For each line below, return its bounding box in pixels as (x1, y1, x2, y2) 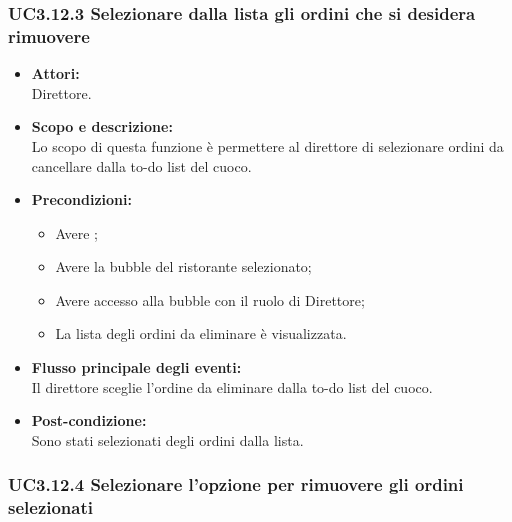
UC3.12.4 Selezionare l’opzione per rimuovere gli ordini (8, 472, 464, 497)
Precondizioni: (31, 189, 132, 210)
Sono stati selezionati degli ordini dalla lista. (31, 429, 304, 450)
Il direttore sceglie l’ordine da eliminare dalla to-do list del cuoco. (31, 376, 433, 397)
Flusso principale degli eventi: (31, 357, 242, 378)
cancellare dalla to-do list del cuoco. (31, 155, 252, 176)
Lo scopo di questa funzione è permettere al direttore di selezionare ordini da (31, 135, 504, 156)
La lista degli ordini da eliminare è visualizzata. (55, 323, 347, 344)
